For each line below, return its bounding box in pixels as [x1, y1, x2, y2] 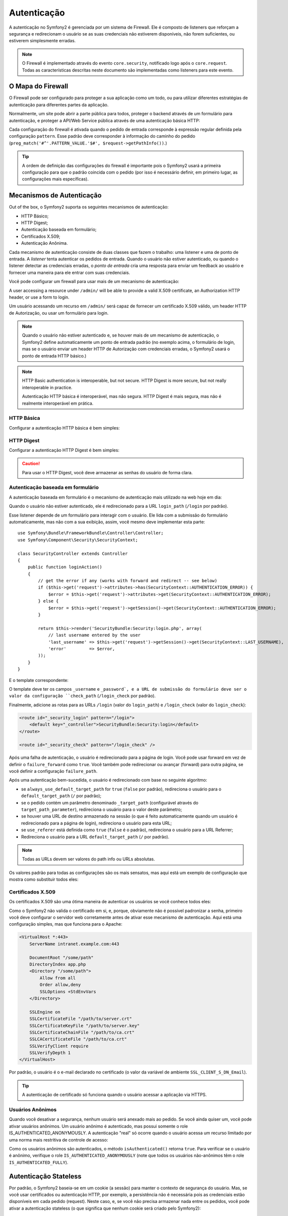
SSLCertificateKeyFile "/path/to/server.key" [29, 1023, 140, 1028]
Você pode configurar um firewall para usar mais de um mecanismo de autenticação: [9, 279, 180, 285]
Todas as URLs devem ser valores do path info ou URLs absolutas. [22, 856, 155, 862]
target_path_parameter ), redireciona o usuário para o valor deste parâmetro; [21, 806, 182, 812]
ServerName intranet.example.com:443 [29, 941, 119, 947]
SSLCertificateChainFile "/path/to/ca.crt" [29, 1029, 135, 1035]
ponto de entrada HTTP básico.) [22, 353, 87, 358]
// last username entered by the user [48, 632, 141, 638]
